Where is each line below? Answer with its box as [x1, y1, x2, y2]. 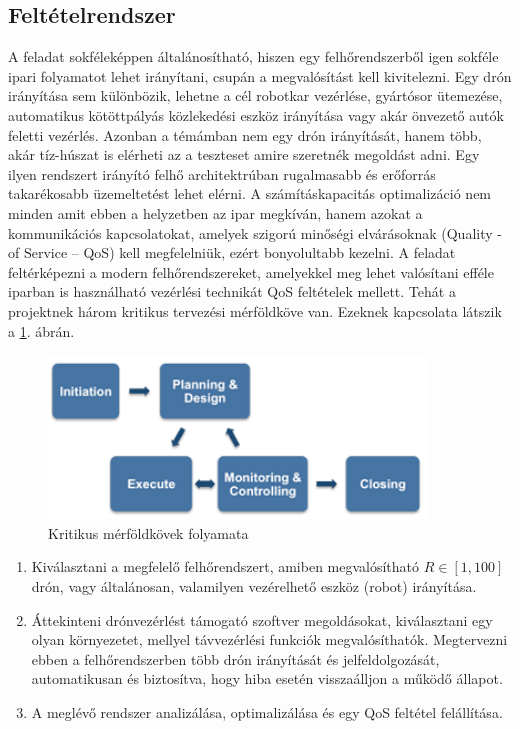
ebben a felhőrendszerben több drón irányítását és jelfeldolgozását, [31, 648, 440, 669]
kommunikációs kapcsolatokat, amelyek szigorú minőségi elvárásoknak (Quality [8, 222, 493, 243]
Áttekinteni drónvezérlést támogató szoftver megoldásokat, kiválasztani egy [31, 609, 493, 630]
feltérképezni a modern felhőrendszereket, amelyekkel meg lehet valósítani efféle [8, 261, 494, 282]
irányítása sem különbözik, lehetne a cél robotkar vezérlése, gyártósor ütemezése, [8, 85, 503, 106]
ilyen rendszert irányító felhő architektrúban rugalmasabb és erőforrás [8, 163, 436, 184]
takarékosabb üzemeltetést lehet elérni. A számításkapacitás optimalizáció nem [8, 183, 492, 204]
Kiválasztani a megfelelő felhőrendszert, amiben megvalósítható [31, 556, 420, 577]
